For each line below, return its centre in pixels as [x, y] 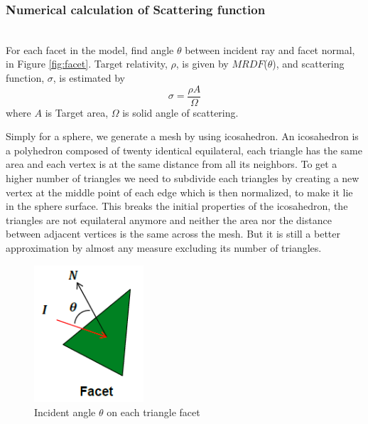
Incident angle [65, 412]
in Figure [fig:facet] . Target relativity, [87, 64]
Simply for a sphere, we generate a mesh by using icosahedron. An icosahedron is [182, 136]
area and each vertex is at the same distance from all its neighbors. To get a [172, 164]
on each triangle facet [153, 412]
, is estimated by [89, 78]
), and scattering [308, 64]
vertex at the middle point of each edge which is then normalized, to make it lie [179, 192]
